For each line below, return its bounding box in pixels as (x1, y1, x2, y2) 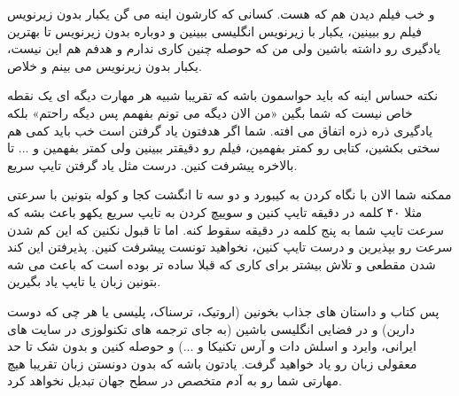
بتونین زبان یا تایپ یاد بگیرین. (7, 272, 161, 291)
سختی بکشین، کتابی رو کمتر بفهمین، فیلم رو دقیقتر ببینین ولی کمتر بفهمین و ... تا (7, 138, 440, 157)
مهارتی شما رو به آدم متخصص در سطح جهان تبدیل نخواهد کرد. (7, 371, 342, 390)
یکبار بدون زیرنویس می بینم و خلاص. (7, 56, 202, 74)
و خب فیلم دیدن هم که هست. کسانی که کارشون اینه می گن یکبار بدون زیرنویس (7, 4, 435, 22)
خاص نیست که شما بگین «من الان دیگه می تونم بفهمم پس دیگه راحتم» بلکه (7, 103, 413, 121)
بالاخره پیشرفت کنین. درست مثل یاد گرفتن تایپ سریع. (7, 155, 298, 174)
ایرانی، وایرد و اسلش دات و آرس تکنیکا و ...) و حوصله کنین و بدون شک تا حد (7, 337, 416, 355)
